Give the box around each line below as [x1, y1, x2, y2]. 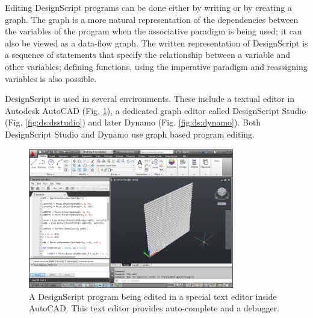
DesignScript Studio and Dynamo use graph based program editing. [5, 127, 255, 140]
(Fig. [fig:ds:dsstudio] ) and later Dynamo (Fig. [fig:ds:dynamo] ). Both [5, 116, 261, 129]
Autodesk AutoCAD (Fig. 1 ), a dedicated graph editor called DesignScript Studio [5, 104, 306, 116]
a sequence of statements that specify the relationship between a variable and [5, 48, 291, 61]
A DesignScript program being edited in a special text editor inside [29, 290, 277, 302]
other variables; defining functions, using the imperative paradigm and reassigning [5, 60, 308, 72]
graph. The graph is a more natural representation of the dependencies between [5, 13, 299, 25]
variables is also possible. [5, 72, 97, 84]
